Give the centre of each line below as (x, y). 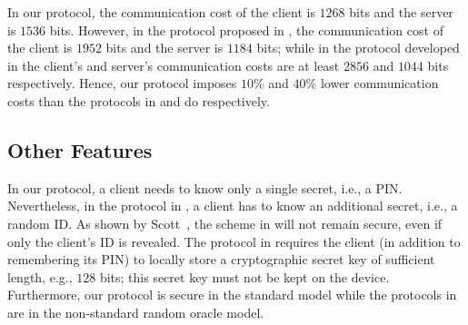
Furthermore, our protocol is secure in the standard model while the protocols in (232, 295)
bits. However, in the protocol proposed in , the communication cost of (246, 30)
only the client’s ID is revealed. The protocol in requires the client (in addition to (234, 241)
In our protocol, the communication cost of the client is (161, 12)
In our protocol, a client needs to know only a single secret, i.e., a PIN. (205, 187)
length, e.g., (40, 276)
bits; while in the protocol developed (358, 48)
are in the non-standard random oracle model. (136, 312)
